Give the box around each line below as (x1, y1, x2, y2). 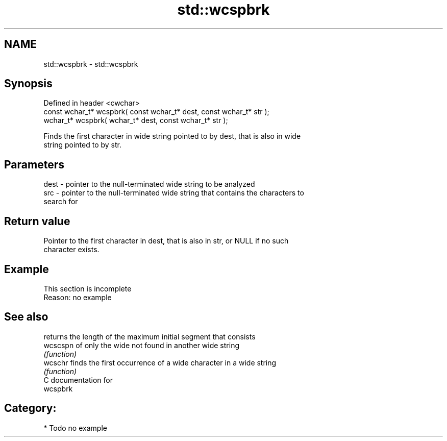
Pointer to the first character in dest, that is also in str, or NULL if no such (43, 236, 289, 246)
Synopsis (4, 77, 53, 90)
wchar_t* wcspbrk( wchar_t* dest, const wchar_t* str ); (43, 116, 228, 125)
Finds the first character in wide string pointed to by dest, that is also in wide (43, 132, 301, 141)
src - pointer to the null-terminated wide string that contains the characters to (43, 188, 304, 198)
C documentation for (43, 375, 113, 384)
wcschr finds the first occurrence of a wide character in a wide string (43, 358, 277, 367)
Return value (4, 214, 70, 228)
